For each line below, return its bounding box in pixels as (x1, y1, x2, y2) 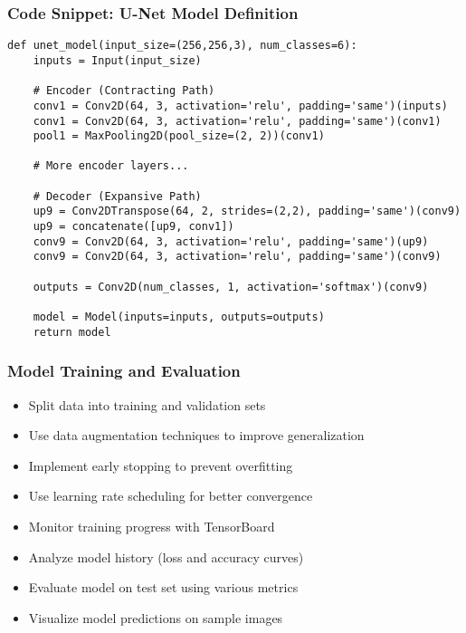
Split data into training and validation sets (28, 395, 266, 414)
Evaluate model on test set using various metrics (28, 578, 299, 597)
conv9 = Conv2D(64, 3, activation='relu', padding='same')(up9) (33, 235, 429, 248)
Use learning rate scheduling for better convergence (28, 486, 313, 505)
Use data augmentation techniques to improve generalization (28, 426, 365, 445)
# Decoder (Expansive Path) (33, 189, 202, 203)
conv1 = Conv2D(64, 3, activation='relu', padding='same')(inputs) (33, 99, 448, 112)
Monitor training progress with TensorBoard (28, 516, 275, 535)
